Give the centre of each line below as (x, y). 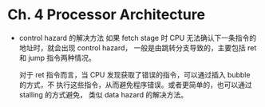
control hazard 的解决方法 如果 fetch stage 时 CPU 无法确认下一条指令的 (138, 38)
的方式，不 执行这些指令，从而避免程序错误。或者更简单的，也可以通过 (135, 85)
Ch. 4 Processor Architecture (106, 15)
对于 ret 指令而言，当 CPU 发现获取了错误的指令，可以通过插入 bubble (134, 74)
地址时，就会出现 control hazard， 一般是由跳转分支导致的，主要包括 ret (138, 48)
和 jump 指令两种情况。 (57, 57)
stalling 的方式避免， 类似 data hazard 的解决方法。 (103, 94)
